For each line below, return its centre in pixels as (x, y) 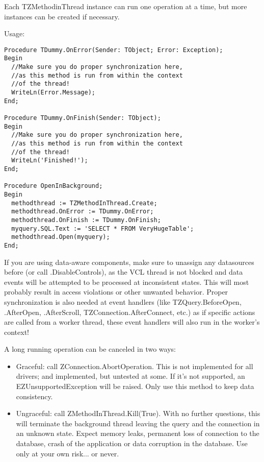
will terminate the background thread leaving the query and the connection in (138, 423)
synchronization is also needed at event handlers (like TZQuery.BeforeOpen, (123, 301)
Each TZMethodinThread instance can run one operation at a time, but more (126, 6)
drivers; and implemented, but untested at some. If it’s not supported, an (130, 376)
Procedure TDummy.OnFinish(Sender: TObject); (83, 118)
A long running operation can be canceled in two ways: (90, 349)
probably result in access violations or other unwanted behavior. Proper (116, 292)
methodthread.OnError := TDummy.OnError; (83, 212)
